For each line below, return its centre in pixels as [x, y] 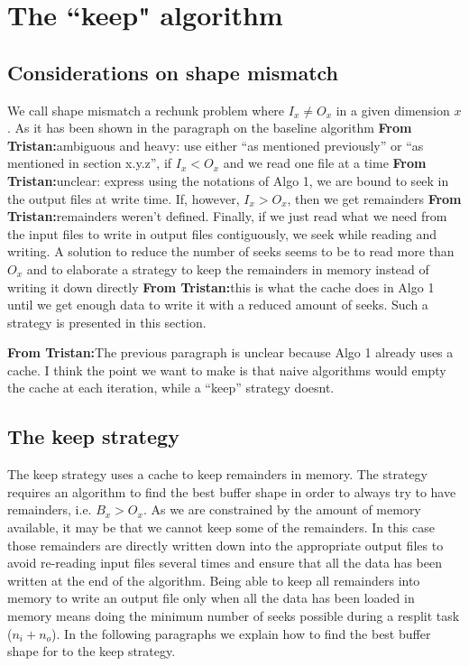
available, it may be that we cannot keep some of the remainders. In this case [221, 527]
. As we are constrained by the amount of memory [282, 509]
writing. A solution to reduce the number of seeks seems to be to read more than [231, 251]
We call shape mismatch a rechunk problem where [146, 110]
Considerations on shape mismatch [173, 72]
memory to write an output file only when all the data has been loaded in [211, 598]
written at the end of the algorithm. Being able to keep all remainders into [214, 580]
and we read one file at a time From [325, 163]
